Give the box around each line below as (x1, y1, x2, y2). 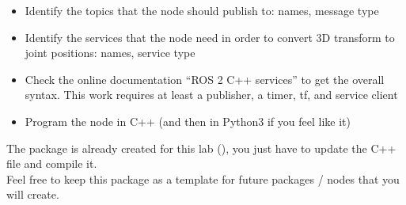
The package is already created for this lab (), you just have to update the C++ (6, 139, 397, 156)
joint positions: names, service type (25, 44, 195, 61)
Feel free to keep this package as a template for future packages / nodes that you (6, 170, 400, 187)
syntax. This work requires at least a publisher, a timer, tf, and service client (25, 86, 398, 103)
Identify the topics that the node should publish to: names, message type (25, 2, 379, 18)
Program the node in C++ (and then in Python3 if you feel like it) (25, 112, 351, 129)
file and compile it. (6, 155, 97, 172)
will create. (6, 186, 59, 203)
